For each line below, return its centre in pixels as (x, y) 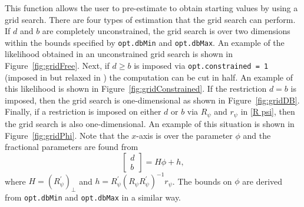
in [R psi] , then (268, 111)
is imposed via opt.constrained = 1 (201, 66)
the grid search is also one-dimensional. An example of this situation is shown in (150, 123)
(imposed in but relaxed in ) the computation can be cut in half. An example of (149, 77)
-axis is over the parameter (184, 135)
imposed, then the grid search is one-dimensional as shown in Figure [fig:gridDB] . (152, 100)
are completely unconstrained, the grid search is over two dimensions (166, 31)
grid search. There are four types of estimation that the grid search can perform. (150, 19)
